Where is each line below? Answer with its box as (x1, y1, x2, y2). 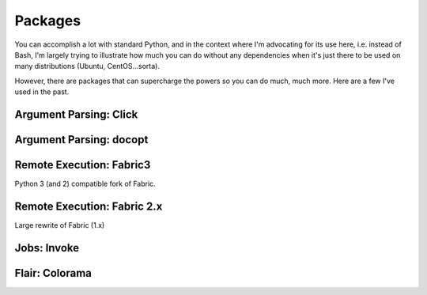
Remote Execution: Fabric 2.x (14, 199, 163, 213)
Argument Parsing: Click (14, 108, 138, 121)
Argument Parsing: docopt (14, 133, 149, 146)
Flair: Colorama (14, 266, 93, 280)
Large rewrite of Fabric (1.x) (14, 220, 105, 229)
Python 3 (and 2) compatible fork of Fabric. (14, 179, 156, 189)
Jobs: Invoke (14, 241, 80, 255)
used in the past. (14, 87, 70, 96)
